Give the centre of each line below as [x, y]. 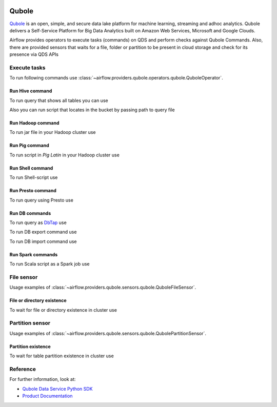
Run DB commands [30, 213]
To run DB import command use [43, 241]
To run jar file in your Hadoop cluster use [53, 132]
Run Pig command [29, 146]
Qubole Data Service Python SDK [57, 389]
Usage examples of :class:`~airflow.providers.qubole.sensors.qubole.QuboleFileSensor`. [103, 288]
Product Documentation [47, 396]
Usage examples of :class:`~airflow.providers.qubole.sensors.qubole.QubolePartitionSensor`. [108, 333]
